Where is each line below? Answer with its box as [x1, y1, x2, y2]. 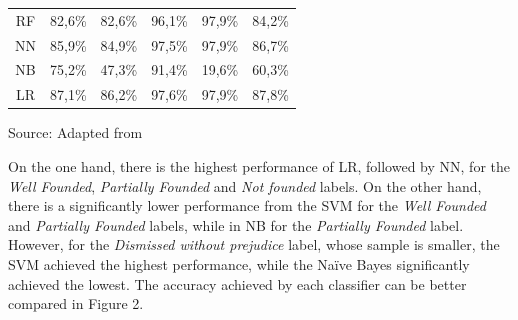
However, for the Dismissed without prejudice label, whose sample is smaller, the [8, 234, 500, 255]
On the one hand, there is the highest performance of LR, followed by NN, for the [8, 155, 510, 176]
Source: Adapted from [8, 122, 143, 143]
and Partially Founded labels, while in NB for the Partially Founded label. [8, 214, 464, 235]
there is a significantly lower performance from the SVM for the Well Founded [8, 195, 486, 216]
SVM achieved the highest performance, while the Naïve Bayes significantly [8, 253, 470, 274]
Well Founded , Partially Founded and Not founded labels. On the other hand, [8, 175, 482, 196]
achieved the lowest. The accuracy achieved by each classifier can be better [8, 273, 467, 294]
